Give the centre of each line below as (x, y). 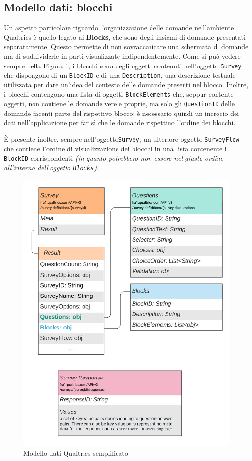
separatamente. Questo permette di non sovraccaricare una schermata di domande (126, 46)
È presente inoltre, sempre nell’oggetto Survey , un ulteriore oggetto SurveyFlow (122, 139)
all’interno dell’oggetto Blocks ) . (51, 167)
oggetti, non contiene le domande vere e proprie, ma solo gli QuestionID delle (119, 104)
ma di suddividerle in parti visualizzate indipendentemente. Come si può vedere (122, 56)
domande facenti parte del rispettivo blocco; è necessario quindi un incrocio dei (122, 113)
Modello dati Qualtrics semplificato (76, 453)
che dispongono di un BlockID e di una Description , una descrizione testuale (120, 75)
